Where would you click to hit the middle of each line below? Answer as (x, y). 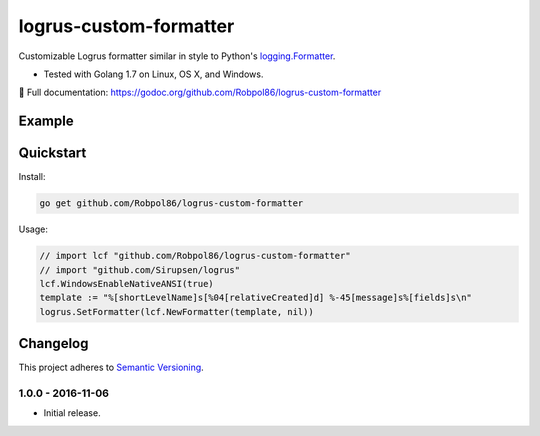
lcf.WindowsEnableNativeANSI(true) (126, 283)
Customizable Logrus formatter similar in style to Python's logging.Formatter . (177, 56)
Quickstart (52, 153)
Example (46, 121)
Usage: (33, 229)
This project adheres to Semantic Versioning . (111, 367)
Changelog (53, 343)
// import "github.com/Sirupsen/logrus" (139, 269)
